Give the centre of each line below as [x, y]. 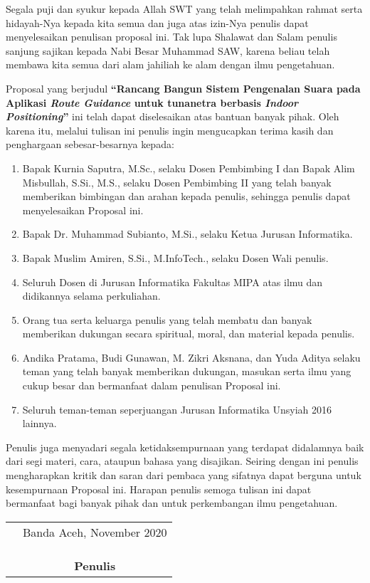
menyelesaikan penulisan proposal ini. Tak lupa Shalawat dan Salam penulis [171, 37]
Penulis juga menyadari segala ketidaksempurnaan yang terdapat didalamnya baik [185, 447]
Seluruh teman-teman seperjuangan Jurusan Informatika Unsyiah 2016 [177, 409]
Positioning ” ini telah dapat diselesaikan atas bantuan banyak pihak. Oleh [173, 116]
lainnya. [39, 423]
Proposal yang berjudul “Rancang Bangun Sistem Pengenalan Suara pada [183, 88]
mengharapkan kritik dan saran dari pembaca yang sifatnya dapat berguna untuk [184, 475]
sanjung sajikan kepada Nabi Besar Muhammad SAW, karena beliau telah [168, 50]
